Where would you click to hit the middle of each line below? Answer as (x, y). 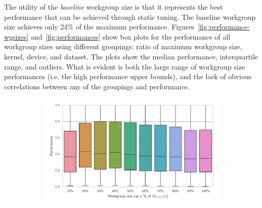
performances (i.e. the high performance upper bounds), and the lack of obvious (128, 76)
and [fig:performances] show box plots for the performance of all (131, 36)
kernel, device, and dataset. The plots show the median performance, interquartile (131, 56)
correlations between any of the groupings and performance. (97, 86)
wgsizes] (16, 36)
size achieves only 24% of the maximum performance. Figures (99, 27)
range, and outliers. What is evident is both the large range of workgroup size (125, 66)
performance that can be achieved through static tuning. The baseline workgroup (130, 16)
